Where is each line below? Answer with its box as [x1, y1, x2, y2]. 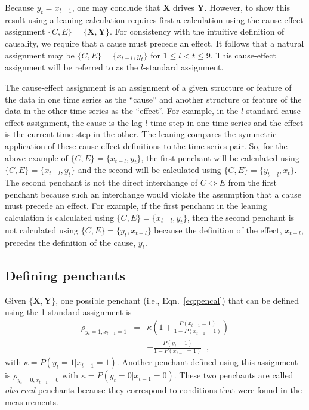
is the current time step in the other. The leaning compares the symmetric [5, 128, 277, 140]
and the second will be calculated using [78, 164, 221, 176]
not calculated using [5, 223, 78, 236]
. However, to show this [204, 1, 290, 13]
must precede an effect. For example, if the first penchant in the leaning [5, 199, 267, 212]
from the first [228, 176, 277, 189]
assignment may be [5, 48, 75, 61]
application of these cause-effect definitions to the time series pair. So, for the [5, 139, 288, 152]
